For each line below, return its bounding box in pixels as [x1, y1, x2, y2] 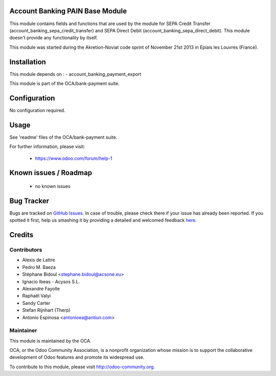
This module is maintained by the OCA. [9, 338, 91, 344]
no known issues [35, 183, 71, 189]
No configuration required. [9, 107, 65, 113]
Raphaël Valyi [22, 293, 51, 299]
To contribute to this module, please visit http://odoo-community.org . [9, 364, 155, 370]
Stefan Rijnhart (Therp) [22, 307, 71, 314]
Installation [9, 57, 46, 66]
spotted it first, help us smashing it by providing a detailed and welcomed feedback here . [9, 217, 197, 223]
